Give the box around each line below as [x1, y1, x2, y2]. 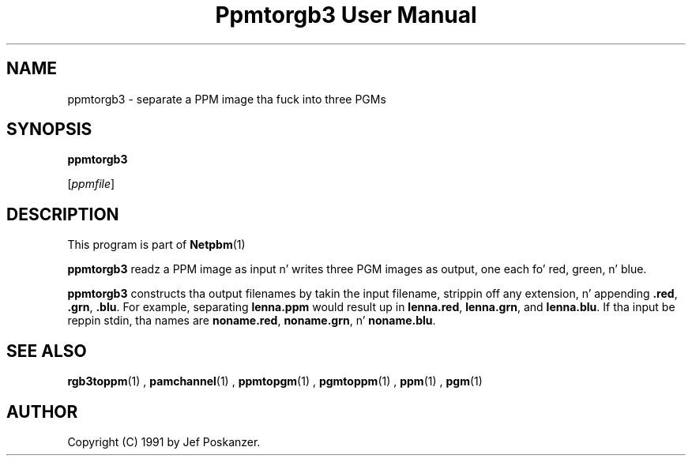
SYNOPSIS [6, 119, 92, 140]
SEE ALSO [6, 340, 87, 361]
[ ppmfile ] [67, 177, 115, 191]
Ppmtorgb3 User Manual [215, 2, 477, 28]
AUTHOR [6, 401, 78, 422]
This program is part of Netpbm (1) [67, 238, 246, 252]
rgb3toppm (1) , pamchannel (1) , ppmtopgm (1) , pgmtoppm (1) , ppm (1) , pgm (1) [67, 374, 483, 389]
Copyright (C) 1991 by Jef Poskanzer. [67, 434, 261, 449]
